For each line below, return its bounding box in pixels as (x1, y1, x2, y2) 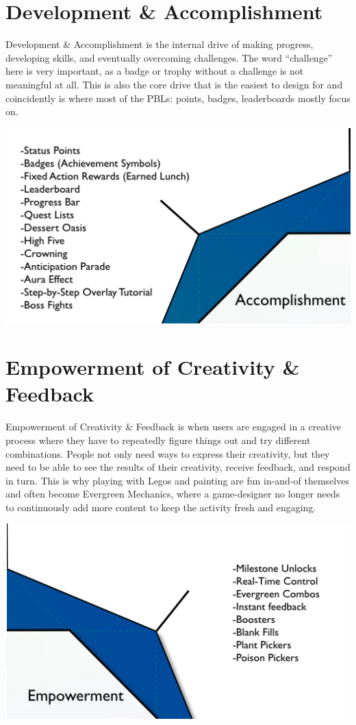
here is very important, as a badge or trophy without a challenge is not (5, 64, 304, 78)
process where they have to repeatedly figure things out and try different (5, 432, 311, 447)
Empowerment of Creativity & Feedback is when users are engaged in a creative (5, 419, 341, 434)
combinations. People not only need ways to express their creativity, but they (5, 446, 330, 460)
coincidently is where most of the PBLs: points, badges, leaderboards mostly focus (5, 90, 351, 105)
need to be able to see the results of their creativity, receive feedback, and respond (5, 460, 351, 474)
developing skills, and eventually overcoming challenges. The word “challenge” (5, 50, 333, 64)
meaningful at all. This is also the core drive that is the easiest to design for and (5, 77, 343, 91)
